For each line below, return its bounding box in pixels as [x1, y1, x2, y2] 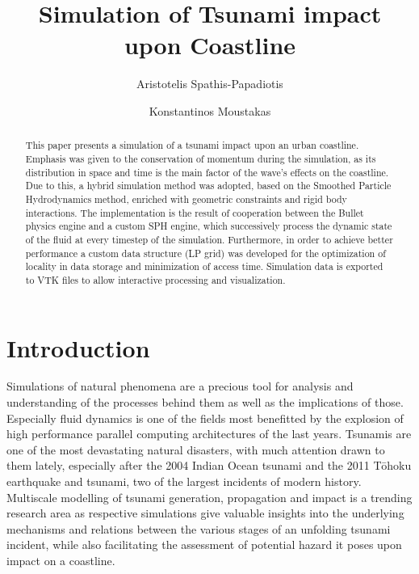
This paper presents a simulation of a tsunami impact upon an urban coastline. [25, 138, 359, 152]
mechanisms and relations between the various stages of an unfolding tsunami [6, 520, 391, 537]
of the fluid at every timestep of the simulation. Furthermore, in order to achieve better [25, 232, 393, 246]
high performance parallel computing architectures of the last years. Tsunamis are [6, 425, 412, 442]
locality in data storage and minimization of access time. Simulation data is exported [25, 260, 383, 273]
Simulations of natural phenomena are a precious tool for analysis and [6, 378, 354, 395]
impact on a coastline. [6, 551, 115, 568]
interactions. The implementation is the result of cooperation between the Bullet [25, 205, 364, 219]
